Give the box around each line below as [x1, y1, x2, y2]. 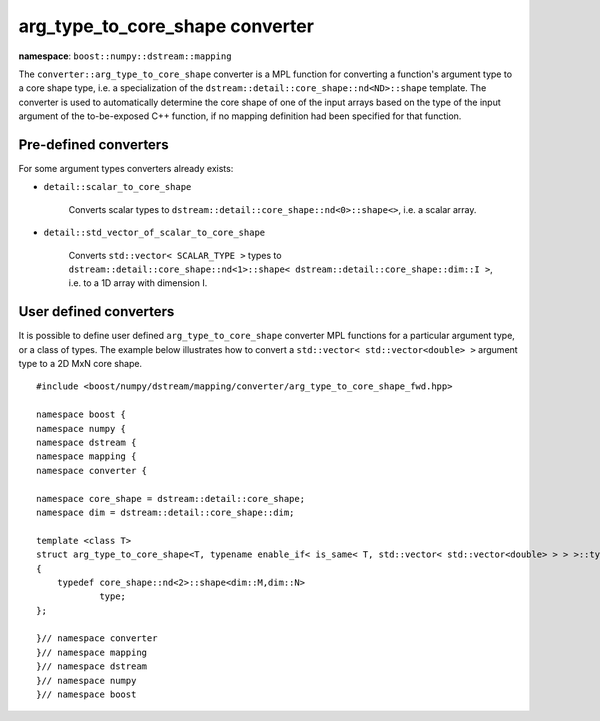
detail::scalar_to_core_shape [43, 181, 192, 193]
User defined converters [18, 303, 175, 320]
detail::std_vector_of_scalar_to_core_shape [43, 227, 266, 239]
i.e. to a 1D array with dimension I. [68, 277, 208, 289]
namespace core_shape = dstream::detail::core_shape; [36, 493, 305, 504]
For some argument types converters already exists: [18, 163, 234, 175]
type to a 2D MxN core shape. [18, 358, 143, 370]
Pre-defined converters [18, 136, 169, 153]
